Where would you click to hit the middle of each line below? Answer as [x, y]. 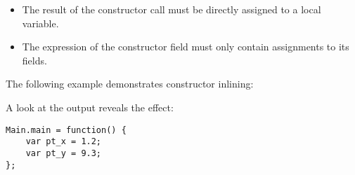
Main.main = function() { [66, 130]
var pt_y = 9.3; [64, 153]
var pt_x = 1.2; [64, 142]
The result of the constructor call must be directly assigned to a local [172, 9]
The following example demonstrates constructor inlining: [130, 84]
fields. [34, 60]
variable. [40, 23]
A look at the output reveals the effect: [90, 107]
